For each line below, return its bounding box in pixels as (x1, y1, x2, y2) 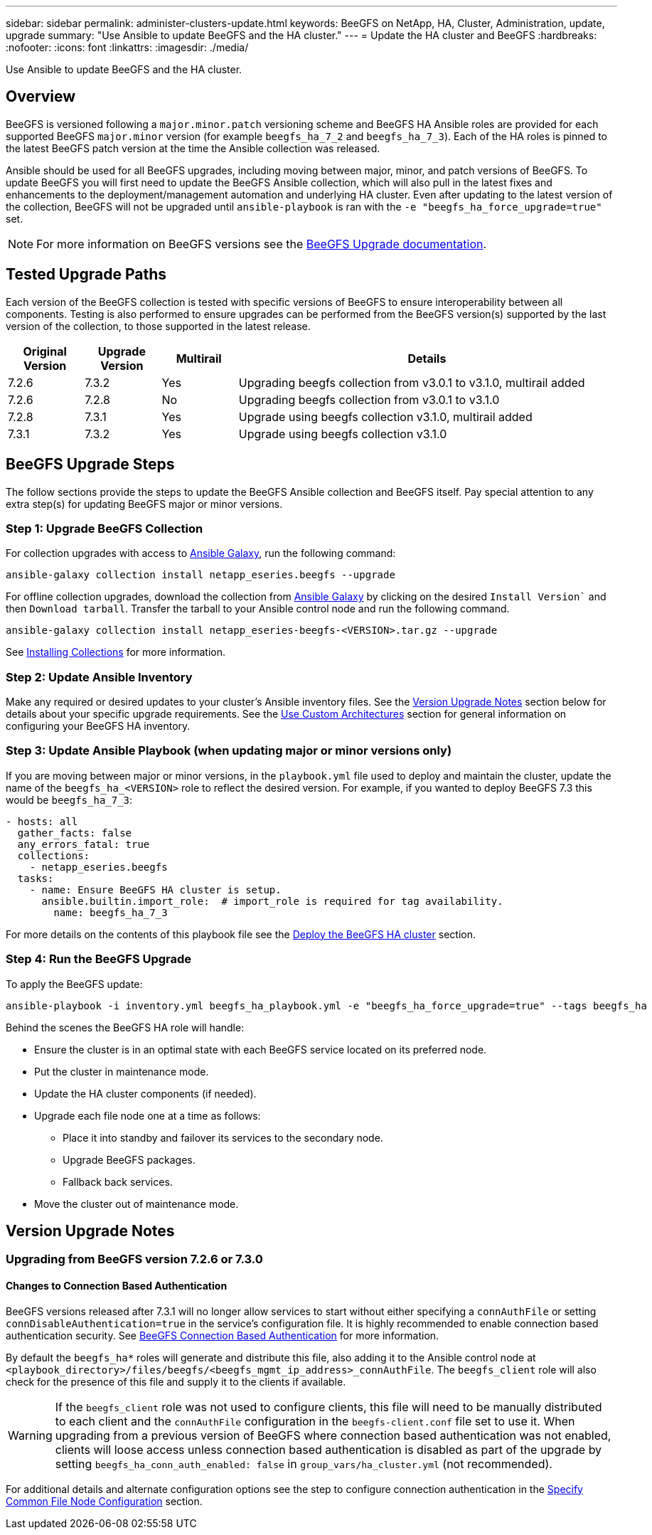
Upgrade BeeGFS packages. (63, 1153, 196, 1166)
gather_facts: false (17, 827, 132, 839)
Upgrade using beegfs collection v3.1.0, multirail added (238, 409, 533, 424)
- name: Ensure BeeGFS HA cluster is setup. (29, 883, 282, 896)
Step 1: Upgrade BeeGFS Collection (6, 521, 203, 536)
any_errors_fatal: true (17, 838, 150, 850)
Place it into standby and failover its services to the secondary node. (63, 1131, 383, 1144)
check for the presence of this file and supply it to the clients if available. (6, 1375, 346, 1388)
